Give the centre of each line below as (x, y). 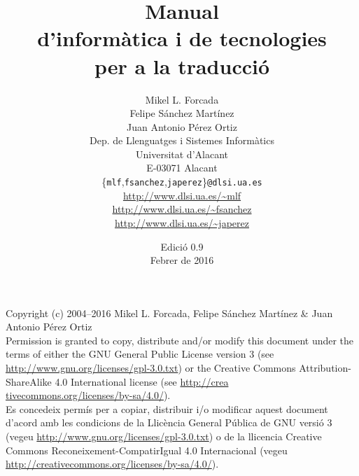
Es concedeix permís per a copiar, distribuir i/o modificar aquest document (167, 408)
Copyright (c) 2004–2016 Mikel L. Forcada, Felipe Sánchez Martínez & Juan (169, 313)
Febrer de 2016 (182, 260)
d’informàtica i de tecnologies (182, 38)
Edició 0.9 (182, 246)
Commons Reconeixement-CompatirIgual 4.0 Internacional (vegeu (147, 450)
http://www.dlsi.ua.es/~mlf (182, 195)
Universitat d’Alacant (182, 154)
